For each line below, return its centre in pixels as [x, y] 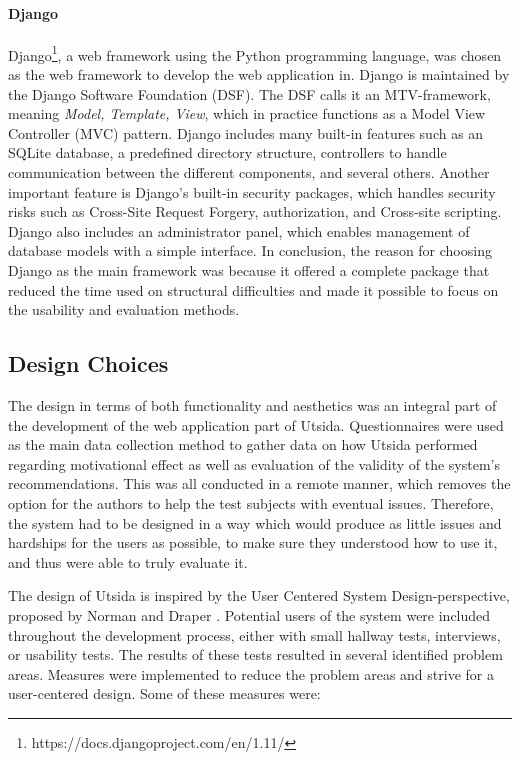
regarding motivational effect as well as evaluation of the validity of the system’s [254, 463]
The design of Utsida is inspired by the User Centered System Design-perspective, [259, 595]
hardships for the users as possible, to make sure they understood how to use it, [253, 542]
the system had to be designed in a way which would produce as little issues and [255, 522]
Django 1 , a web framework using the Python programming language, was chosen [255, 53]
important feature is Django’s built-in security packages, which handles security [252, 191]
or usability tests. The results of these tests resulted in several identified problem [255, 654]
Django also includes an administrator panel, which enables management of [239, 230]
